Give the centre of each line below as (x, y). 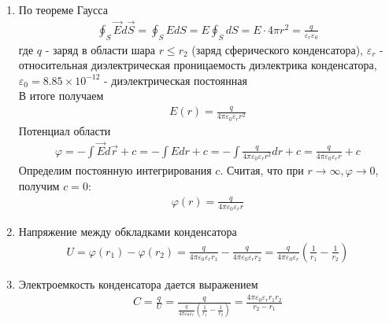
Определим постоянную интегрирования (115, 170)
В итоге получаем (61, 96)
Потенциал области (65, 130)
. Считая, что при (262, 170)
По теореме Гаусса (63, 9)
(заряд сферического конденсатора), (277, 49)
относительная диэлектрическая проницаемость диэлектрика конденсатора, (198, 65)
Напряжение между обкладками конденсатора (128, 232)
